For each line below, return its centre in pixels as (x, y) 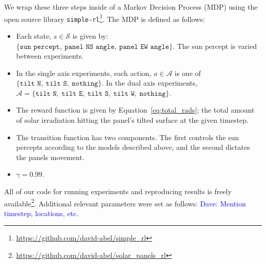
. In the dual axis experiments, (149, 83)
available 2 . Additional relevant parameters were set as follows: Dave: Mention (125, 202)
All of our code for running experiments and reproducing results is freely (118, 191)
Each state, (34, 35)
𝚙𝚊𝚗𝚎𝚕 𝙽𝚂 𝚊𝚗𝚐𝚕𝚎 (90, 47)
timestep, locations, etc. (41, 213)
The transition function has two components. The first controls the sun (128, 137)
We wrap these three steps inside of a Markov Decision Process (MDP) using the (131, 7)
